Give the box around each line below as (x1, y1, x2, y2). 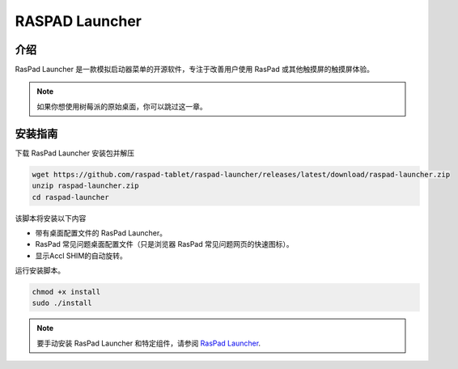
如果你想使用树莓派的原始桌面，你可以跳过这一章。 (36, 101, 207, 111)
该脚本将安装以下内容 (15, 213, 87, 223)
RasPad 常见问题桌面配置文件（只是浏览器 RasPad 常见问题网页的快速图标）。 (35, 240, 294, 249)
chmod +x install (32, 287, 101, 297)
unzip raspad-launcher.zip (32, 181, 139, 190)
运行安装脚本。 (15, 265, 65, 275)
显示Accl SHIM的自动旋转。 (35, 251, 127, 261)
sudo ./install (32, 299, 92, 307)
